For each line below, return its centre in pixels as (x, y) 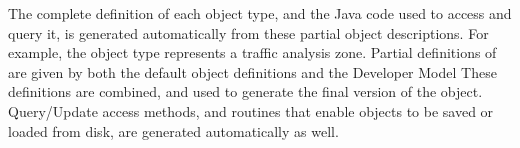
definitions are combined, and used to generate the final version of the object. (245, 91)
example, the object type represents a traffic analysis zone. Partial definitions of (252, 52)
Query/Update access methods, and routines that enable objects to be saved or (251, 110)
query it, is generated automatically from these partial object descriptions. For (248, 32)
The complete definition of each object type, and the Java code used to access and (260, 13)
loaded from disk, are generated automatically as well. (173, 130)
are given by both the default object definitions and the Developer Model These (252, 71)
